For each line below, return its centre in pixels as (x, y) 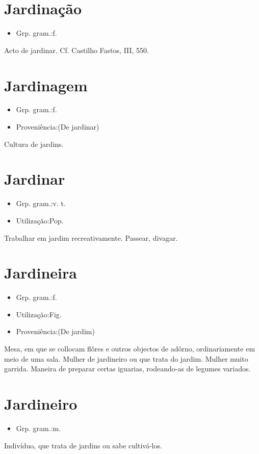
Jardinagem (46, 85)
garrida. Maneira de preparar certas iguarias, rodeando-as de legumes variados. (127, 369)
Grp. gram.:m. (38, 428)
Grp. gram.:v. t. (41, 203)
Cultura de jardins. (34, 144)
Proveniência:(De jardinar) (58, 127)
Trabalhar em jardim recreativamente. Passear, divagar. (91, 237)
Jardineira (41, 273)
